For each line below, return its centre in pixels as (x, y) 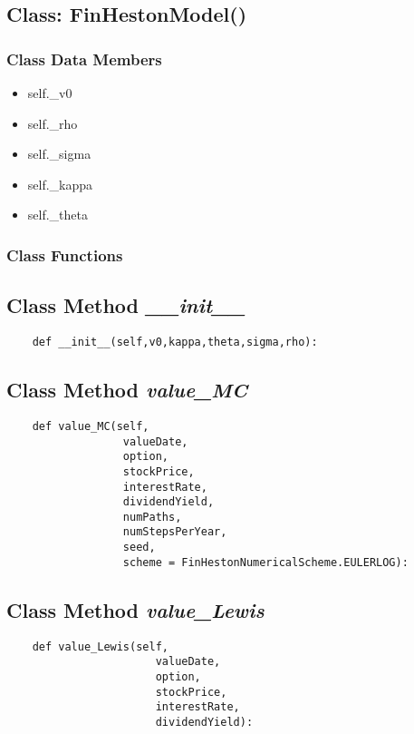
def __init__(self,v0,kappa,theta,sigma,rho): (175, 343)
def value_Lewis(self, (100, 646)
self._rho (53, 123)
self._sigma (59, 154)
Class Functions (65, 254)
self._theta (58, 215)
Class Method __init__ (126, 305)
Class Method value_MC (127, 390)
